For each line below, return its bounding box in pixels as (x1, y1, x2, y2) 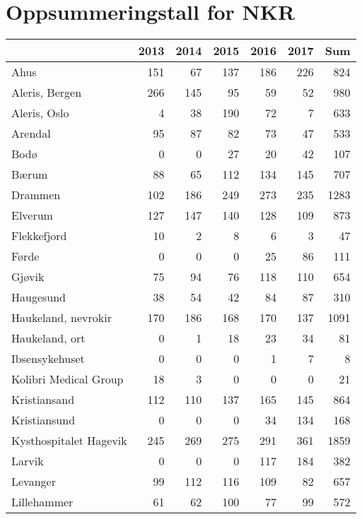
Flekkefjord (11, 227, 67, 244)
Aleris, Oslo (11, 105, 69, 121)
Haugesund (11, 289, 66, 306)
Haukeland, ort (11, 330, 86, 347)
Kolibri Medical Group (11, 371, 124, 388)
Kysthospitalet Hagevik (11, 432, 127, 449)
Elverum (11, 207, 53, 224)
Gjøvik (11, 268, 45, 285)
